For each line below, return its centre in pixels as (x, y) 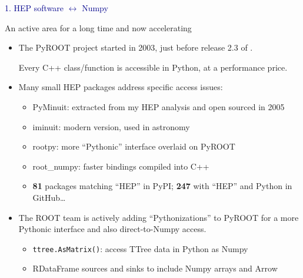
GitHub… (49, 197)
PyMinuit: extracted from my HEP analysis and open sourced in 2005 (159, 106)
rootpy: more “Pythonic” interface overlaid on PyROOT (134, 146)
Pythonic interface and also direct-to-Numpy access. (112, 229)
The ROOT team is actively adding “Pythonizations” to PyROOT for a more (159, 217)
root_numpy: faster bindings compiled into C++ (121, 166)
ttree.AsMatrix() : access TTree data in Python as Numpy (140, 248)
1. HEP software (34, 8)
